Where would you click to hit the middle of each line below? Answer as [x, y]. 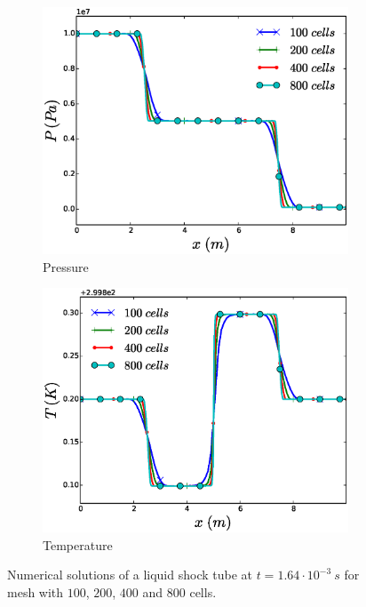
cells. [203, 591]
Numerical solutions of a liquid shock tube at [130, 575]
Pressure [66, 266]
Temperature [78, 544]
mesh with [36, 591]
